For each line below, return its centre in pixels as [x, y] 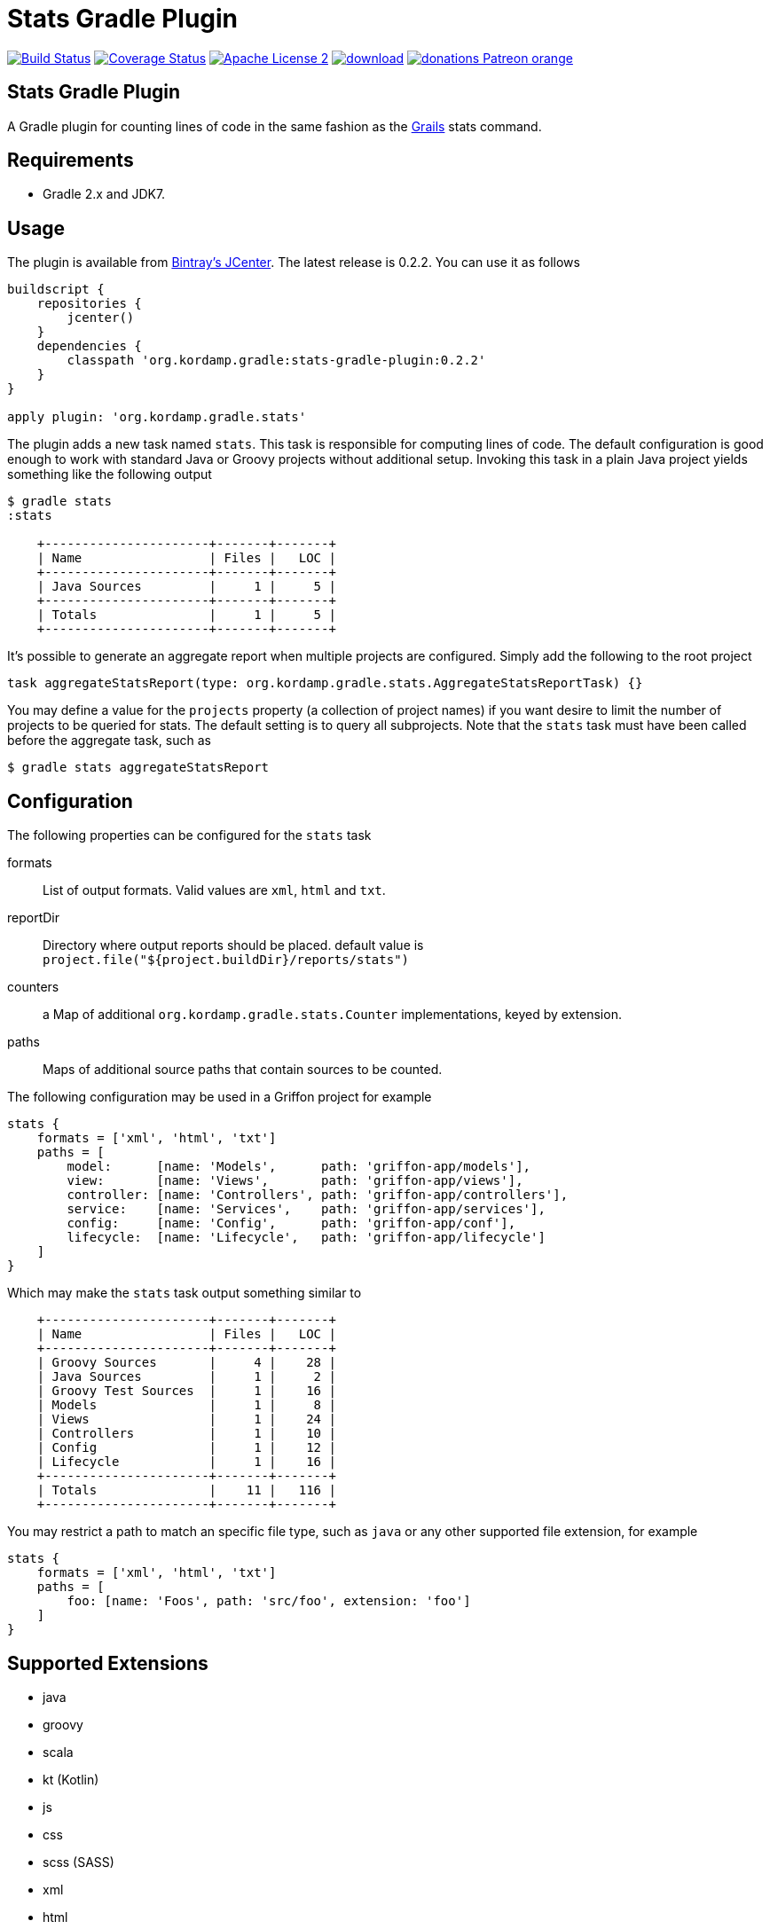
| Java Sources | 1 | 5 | [186, 587]
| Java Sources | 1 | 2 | [186, 1377]
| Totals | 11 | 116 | [186, 1490]
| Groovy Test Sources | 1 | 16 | [186, 1391]
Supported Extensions [108, 1663]
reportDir [34, 918]
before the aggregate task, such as [109, 741]
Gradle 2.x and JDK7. [104, 194]
